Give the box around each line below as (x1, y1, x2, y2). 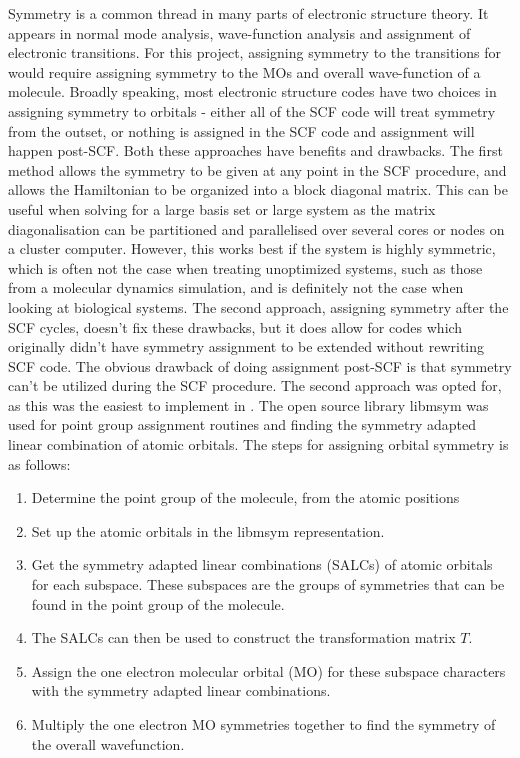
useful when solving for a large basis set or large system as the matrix (8, 198, 436, 219)
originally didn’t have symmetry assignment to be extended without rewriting (8, 336, 485, 357)
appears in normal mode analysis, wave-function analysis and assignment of (8, 22, 471, 43)
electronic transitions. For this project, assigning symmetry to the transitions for (8, 42, 502, 63)
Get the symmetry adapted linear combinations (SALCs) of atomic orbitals (31, 554, 493, 575)
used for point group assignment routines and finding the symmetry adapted (8, 414, 477, 435)
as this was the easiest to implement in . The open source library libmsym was (8, 394, 489, 415)
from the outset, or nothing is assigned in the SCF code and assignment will (8, 120, 475, 141)
